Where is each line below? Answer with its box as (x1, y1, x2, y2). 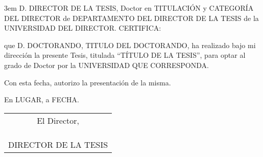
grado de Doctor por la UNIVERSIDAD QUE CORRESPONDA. (4, 59, 209, 70)
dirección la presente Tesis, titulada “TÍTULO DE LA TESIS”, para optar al (4, 50, 246, 60)
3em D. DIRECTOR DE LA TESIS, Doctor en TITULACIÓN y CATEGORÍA (4, 3, 254, 13)
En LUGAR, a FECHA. (4, 94, 79, 105)
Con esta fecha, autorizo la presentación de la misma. (4, 77, 171, 87)
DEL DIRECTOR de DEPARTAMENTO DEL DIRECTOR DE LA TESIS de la (4, 12, 259, 23)
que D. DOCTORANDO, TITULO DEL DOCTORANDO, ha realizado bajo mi (4, 39, 256, 50)
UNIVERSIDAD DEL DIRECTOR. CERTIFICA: (4, 23, 161, 33)
